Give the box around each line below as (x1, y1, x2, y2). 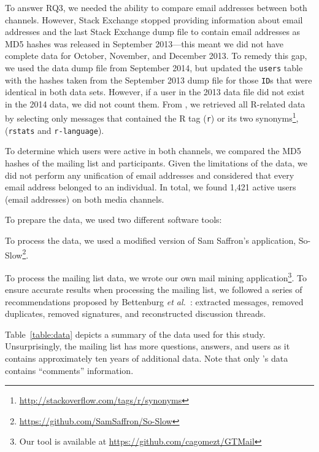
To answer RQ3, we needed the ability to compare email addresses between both (5, 1, 307, 14)
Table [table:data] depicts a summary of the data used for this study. (5, 327, 266, 340)
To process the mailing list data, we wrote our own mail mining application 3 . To (5, 269, 307, 284)
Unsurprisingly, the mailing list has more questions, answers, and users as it (5, 340, 290, 353)
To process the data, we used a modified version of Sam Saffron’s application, (5, 234, 296, 246)
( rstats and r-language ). (5, 123, 104, 136)
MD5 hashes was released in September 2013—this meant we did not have (5, 37, 284, 50)
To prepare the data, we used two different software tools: (5, 213, 222, 226)
